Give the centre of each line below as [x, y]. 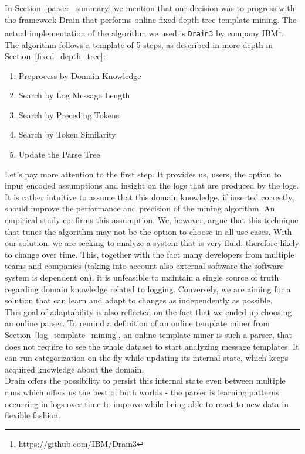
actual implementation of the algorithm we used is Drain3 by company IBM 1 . [145, 32]
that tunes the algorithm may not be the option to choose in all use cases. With [148, 231]
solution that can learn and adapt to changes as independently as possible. [139, 300]
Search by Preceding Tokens [69, 115]
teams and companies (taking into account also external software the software [144, 266]
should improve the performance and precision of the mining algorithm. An [140, 208]
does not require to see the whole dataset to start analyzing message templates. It [152, 346]
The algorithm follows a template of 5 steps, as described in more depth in [139, 44]
